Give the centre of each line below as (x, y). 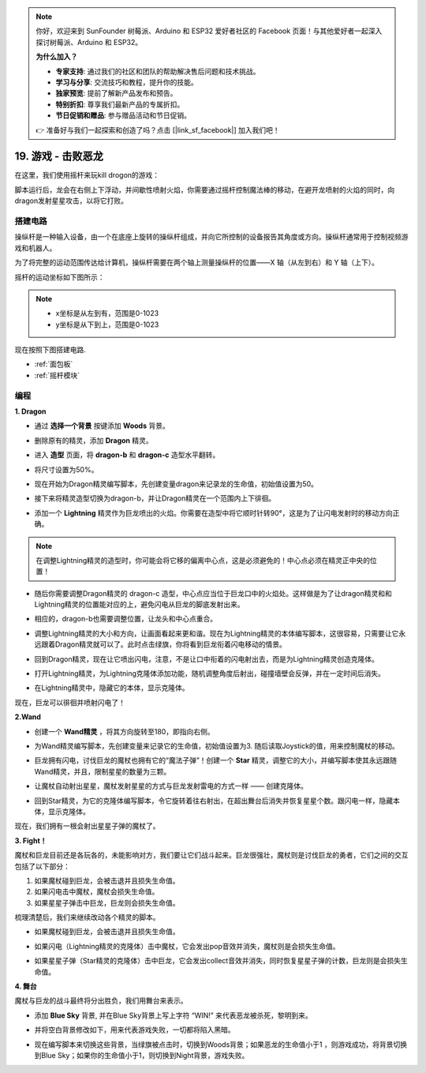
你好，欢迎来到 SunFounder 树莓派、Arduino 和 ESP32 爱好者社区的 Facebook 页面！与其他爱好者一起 (202, 31)
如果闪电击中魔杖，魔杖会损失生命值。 (97, 891)
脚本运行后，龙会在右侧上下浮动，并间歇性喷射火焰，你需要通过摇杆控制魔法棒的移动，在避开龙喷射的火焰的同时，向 (204, 189)
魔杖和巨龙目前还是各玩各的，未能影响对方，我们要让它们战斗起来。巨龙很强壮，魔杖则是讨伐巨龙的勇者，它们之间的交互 (211, 855)
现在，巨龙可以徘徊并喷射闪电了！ (70, 702)
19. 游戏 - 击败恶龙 (59, 157)
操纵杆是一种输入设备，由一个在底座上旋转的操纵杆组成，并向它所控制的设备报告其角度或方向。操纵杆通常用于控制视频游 (211, 237)
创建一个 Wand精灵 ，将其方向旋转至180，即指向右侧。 (124, 731)
